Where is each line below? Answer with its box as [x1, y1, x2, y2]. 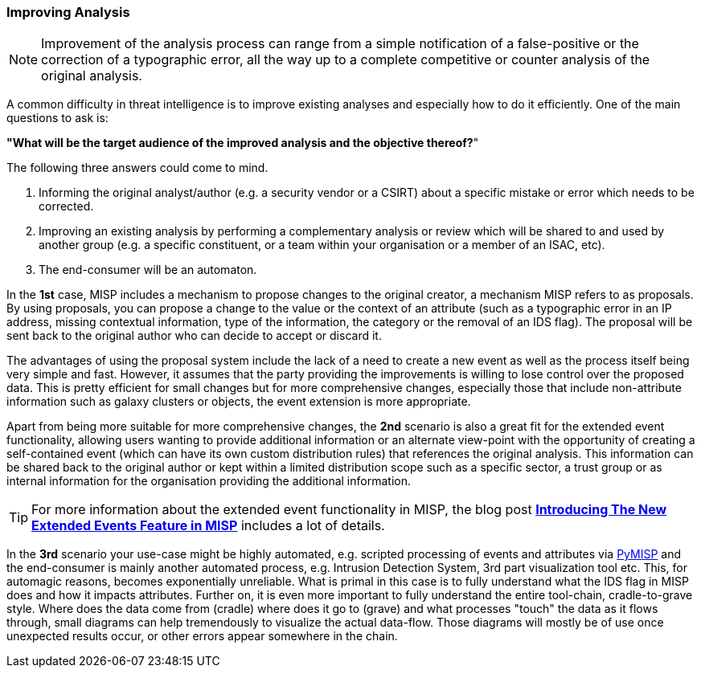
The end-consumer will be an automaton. [39, 263, 257, 277]
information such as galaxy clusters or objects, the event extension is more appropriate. [6, 394, 471, 409]
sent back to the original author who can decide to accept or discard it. [6, 329, 382, 343]
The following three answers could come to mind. [6, 161, 269, 175]
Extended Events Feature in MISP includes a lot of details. [31, 517, 385, 534]
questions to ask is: [6, 111, 109, 125]
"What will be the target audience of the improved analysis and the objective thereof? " [6, 136, 479, 150]
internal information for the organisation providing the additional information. [6, 474, 411, 488]
